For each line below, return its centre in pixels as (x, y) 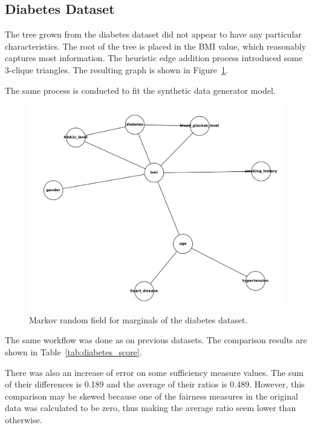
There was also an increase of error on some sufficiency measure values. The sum (154, 372)
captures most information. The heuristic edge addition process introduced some (154, 58)
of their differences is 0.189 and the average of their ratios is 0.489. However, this (155, 384)
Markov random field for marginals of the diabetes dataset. (138, 319)
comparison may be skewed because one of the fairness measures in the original (151, 396)
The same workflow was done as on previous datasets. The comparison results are (156, 340)
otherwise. (24, 420)
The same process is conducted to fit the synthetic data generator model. (140, 90)
